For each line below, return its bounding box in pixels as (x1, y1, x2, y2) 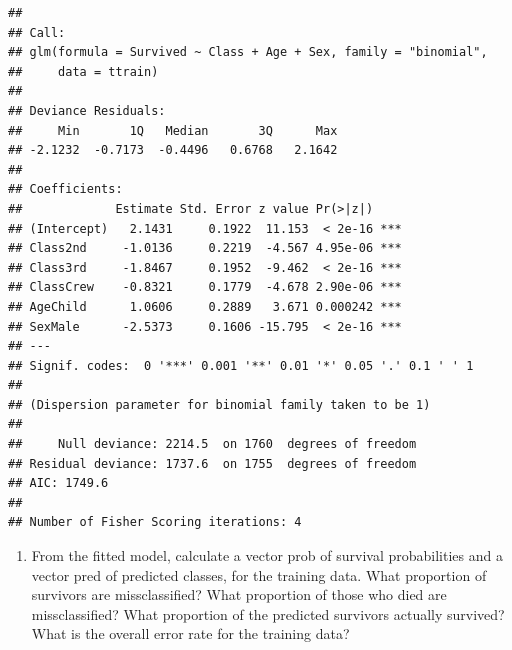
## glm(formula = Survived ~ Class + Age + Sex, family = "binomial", (8, 45, 488, 60)
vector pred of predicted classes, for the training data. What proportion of (31, 564, 487, 585)
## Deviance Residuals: (8, 103, 166, 118)
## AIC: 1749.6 (8, 476, 109, 491)
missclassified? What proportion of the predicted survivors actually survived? (31, 603, 505, 624)
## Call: (8, 25, 66, 40)
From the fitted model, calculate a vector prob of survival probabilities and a (31, 545, 503, 566)
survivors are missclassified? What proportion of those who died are (31, 584, 447, 605)
